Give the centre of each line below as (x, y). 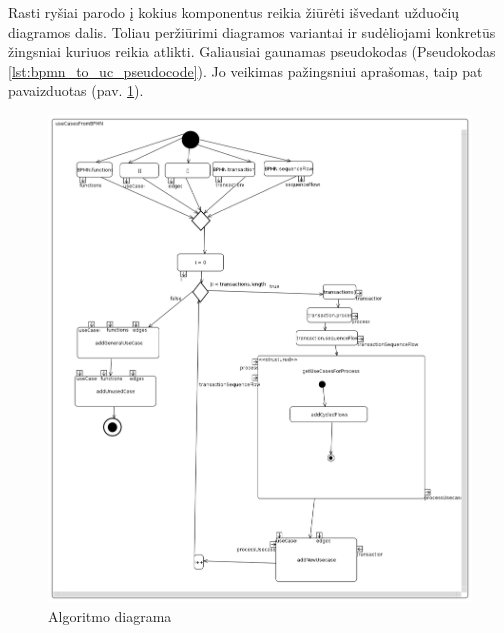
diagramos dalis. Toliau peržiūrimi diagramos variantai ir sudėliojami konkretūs (252, 31)
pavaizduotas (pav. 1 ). (76, 90)
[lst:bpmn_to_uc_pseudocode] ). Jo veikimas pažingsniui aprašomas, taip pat (245, 70)
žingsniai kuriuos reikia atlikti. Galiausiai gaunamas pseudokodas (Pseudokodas (252, 51)
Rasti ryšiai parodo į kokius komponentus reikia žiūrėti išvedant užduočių (234, 12)
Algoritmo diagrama (110, 615)
